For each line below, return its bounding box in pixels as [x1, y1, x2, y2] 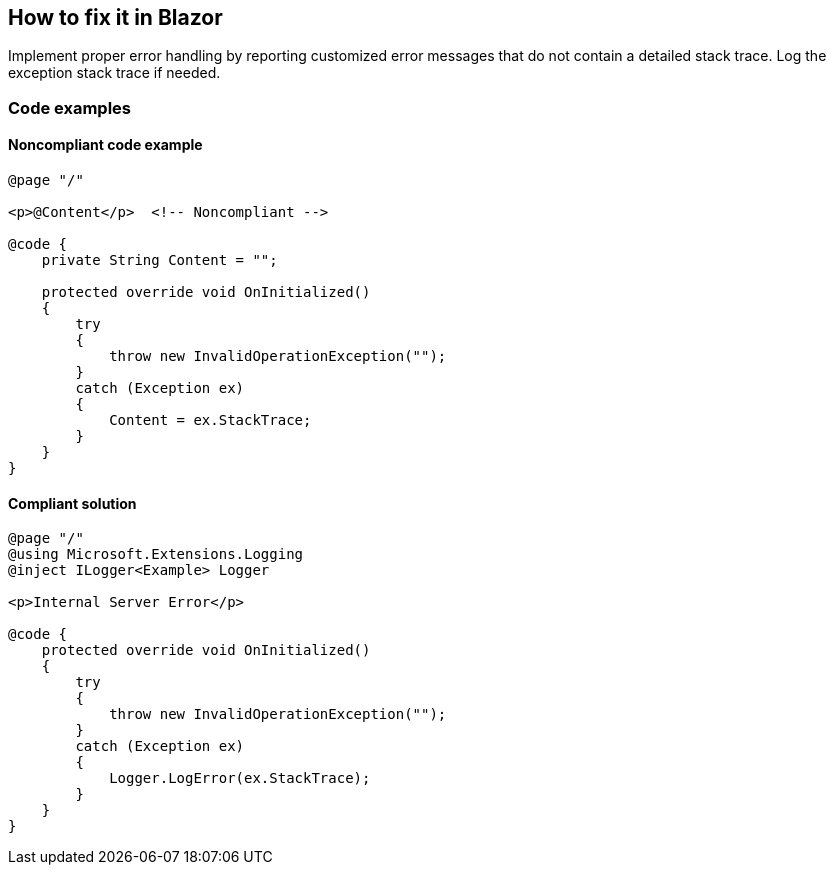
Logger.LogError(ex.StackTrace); [109, 770, 371, 787]
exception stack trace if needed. [8, 64, 221, 82]
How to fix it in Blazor [8, 5, 223, 30]
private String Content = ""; [41, 252, 278, 269]
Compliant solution [8, 494, 137, 512]
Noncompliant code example [8, 136, 203, 154]
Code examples [8, 97, 132, 118]
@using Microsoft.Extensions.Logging [8, 546, 304, 563]
